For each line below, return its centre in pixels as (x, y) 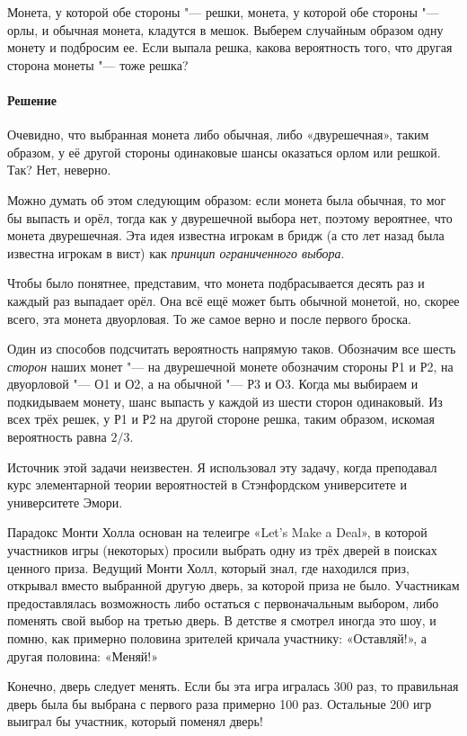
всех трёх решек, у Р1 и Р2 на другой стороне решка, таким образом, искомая (221, 419)
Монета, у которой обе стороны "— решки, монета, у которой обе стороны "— (223, 12)
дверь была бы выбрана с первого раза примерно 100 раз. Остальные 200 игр (220, 703)
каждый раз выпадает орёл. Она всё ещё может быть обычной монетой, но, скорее (233, 300)
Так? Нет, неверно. (59, 170)
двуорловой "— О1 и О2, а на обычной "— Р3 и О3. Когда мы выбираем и (213, 384)
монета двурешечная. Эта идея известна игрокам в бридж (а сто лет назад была (226, 235)
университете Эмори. (65, 502)
